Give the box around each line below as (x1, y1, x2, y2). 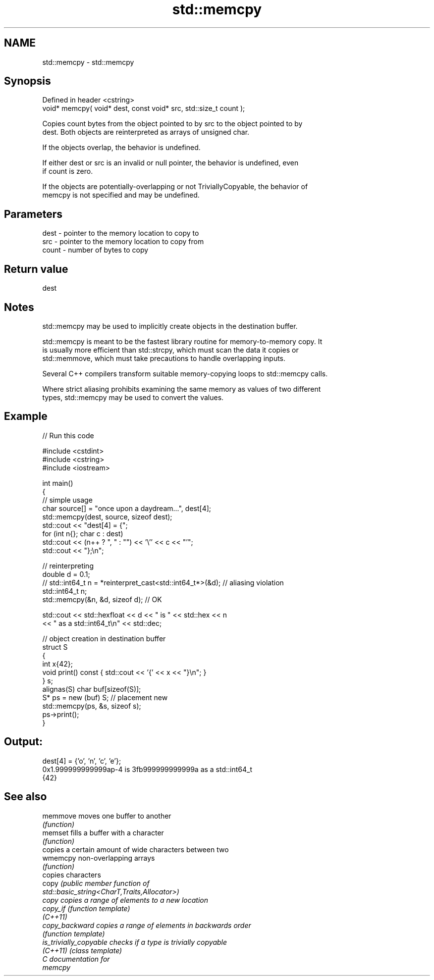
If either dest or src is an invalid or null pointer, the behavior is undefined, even (42, 158, 299, 167)
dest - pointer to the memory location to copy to (42, 229, 199, 238)
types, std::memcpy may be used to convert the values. (42, 393, 224, 402)
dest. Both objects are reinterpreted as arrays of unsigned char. (42, 128, 250, 137)
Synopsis (4, 75, 51, 88)
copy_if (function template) (42, 904, 130, 913)
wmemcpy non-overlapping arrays (42, 853, 155, 862)
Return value (4, 262, 68, 275)
